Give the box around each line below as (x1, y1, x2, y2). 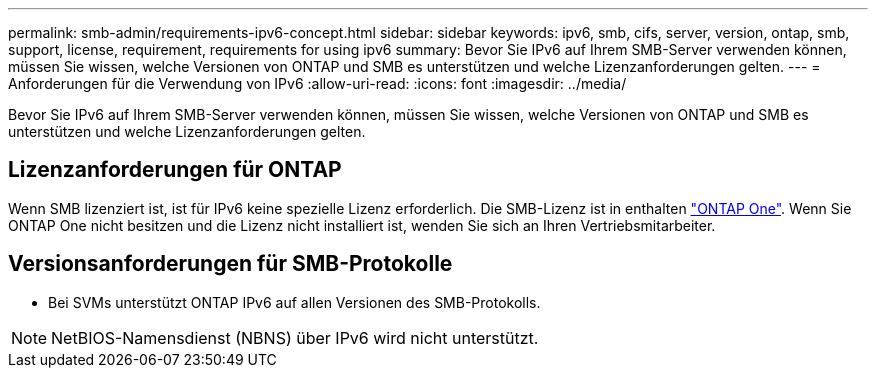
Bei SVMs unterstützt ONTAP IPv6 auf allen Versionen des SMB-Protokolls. (48, 293, 541, 311)
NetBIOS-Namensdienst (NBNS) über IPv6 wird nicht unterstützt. (51, 327, 539, 348)
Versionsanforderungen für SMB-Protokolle (8, 251, 453, 277)
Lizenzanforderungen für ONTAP (8, 157, 342, 183)
